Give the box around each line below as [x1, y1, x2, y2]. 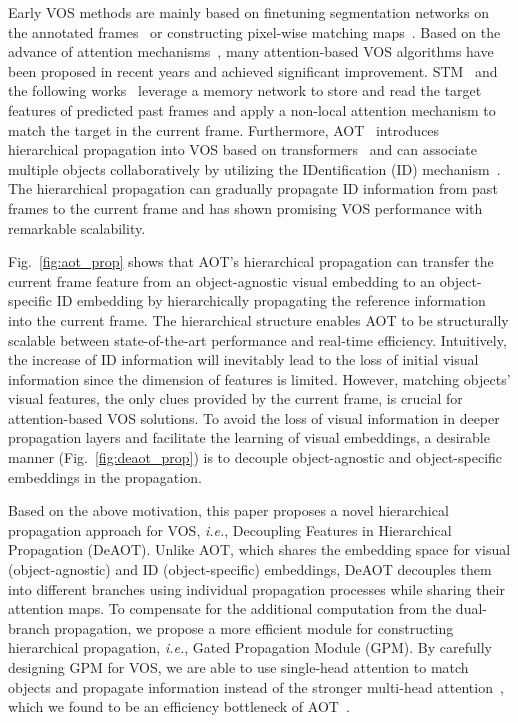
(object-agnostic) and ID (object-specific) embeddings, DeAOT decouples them [8, 559, 492, 580]
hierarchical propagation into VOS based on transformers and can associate [8, 139, 477, 160]
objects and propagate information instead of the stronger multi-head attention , [8, 676, 504, 697]
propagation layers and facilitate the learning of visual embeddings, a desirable [8, 427, 490, 448]
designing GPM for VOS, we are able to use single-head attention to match [8, 657, 469, 677]
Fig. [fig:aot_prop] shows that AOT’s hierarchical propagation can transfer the [8, 251, 494, 272]
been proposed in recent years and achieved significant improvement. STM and [8, 60, 498, 81]
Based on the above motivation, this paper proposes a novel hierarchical [8, 500, 449, 521]
